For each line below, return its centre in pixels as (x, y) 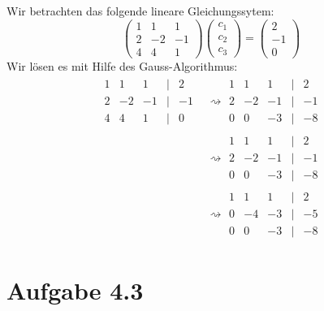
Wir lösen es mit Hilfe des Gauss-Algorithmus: (122, 65)
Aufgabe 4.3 (75, 289)
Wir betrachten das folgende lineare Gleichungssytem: (140, 11)
